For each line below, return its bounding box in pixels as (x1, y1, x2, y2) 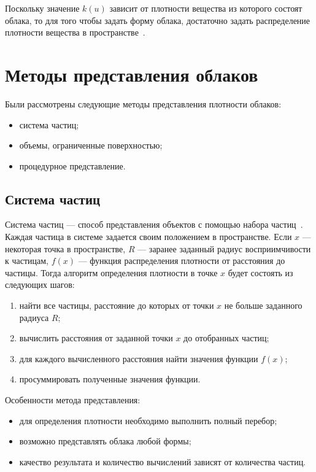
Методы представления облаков (5, 61, 258, 87)
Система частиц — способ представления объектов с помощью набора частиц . (5, 218, 303, 231)
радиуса (19, 311, 49, 323)
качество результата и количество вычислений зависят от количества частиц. (19, 455, 306, 468)
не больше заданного (224, 299, 303, 312)
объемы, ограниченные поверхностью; (19, 139, 163, 152)
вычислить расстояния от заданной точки (19, 331, 173, 344)
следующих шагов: (5, 278, 75, 291)
